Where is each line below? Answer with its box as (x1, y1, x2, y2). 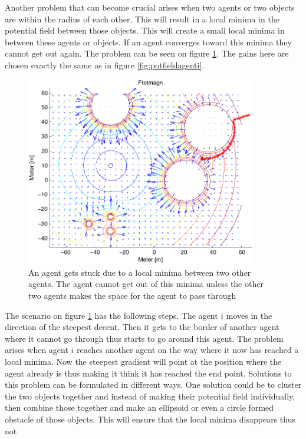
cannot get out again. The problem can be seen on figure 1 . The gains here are (5, 47, 289, 60)
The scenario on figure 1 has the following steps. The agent (5, 309, 218, 321)
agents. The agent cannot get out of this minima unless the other (28, 278, 264, 290)
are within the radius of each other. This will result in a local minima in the (5, 12, 279, 25)
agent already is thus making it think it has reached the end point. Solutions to (5, 367, 292, 379)
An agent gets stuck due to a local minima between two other (28, 266, 251, 278)
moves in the (226, 309, 272, 321)
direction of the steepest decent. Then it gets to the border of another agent (5, 321, 279, 333)
